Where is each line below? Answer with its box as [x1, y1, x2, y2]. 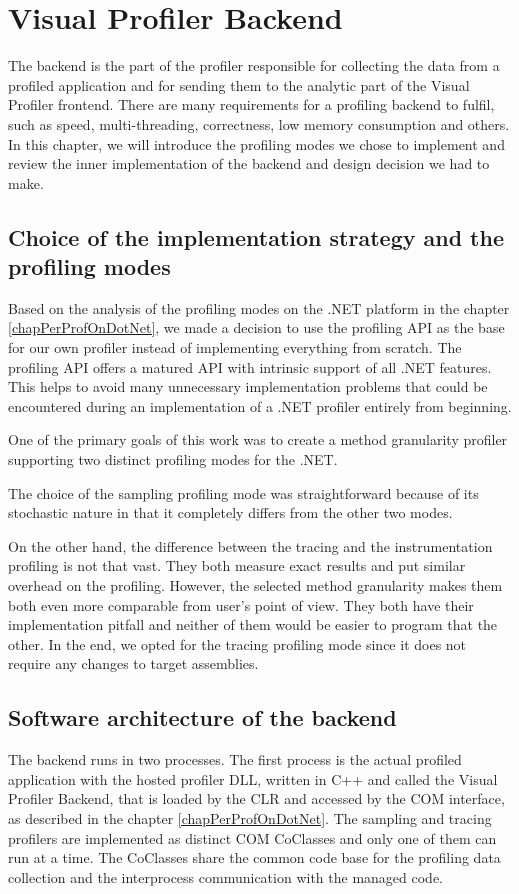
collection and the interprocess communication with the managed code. [8, 866, 443, 887]
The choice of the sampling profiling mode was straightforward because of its [8, 482, 479, 503]
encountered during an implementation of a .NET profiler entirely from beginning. [8, 395, 512, 416]
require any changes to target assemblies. [8, 653, 259, 674]
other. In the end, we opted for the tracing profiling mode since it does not [8, 633, 467, 654]
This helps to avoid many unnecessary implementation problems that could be [8, 376, 488, 397]
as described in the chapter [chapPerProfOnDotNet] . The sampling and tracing [8, 807, 492, 828]
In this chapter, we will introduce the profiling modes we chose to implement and [8, 133, 505, 154]
